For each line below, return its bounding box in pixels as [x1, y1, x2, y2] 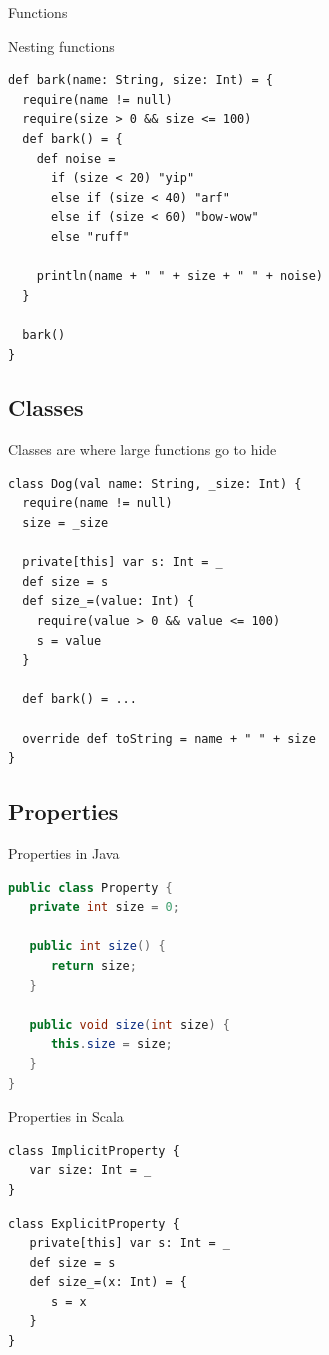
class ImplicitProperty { [8, 1143, 180, 1158]
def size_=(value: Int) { [22, 594, 195, 609]
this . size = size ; [50, 1037, 173, 1052]
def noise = [36, 151, 116, 166]
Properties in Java [8, 843, 120, 863]
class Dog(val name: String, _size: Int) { [8, 476, 302, 491]
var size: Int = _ [29, 1163, 152, 1178]
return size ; [50, 958, 137, 973]
